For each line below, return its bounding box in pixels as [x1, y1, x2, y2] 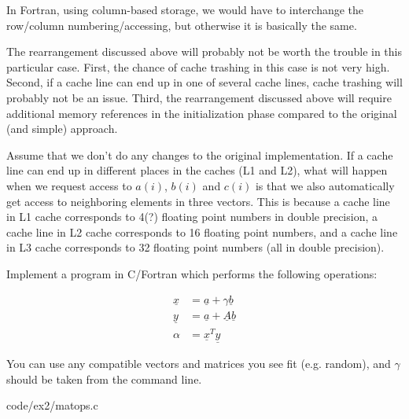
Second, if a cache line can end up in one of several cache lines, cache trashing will [6, 74, 403, 90]
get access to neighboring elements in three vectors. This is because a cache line [6, 193, 390, 209]
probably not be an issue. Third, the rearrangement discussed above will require [6, 89, 392, 105]
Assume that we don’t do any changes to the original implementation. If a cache [6, 146, 393, 163]
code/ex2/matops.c [6, 397, 98, 413]
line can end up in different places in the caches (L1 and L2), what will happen [6, 162, 388, 178]
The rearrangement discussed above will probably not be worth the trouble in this [6, 43, 403, 60]
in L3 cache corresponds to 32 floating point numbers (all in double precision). [6, 239, 385, 255]
